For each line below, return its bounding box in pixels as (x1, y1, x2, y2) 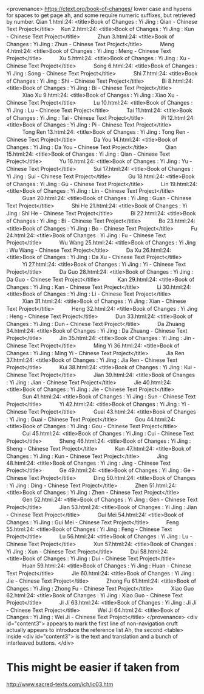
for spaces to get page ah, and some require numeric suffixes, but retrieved (6, 12, 196, 19)
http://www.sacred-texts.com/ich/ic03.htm (6, 681, 114, 688)
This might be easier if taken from (6, 661, 180, 675)
